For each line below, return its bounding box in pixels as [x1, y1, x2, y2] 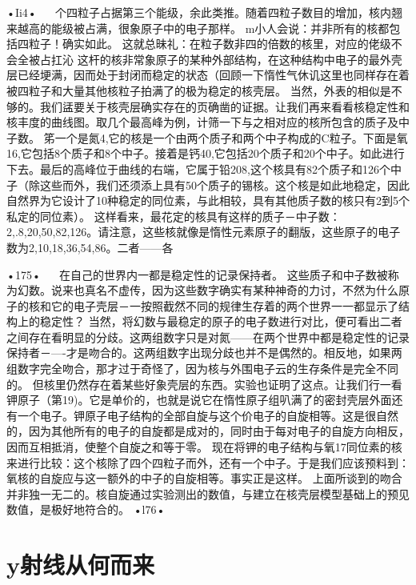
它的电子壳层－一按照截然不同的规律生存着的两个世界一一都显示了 [50, 297, 398, 314]
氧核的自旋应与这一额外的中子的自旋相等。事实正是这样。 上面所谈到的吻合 [6, 470, 402, 487]
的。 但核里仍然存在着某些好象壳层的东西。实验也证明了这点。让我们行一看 [6, 375, 402, 392]
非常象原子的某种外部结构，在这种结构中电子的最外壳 [122, 50, 402, 67]
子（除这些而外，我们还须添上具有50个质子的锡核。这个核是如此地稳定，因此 [6, 176, 410, 193]
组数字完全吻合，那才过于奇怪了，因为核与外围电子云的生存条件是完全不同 [6, 360, 398, 377]
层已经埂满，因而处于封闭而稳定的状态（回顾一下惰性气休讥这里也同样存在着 [6, 66, 410, 83]
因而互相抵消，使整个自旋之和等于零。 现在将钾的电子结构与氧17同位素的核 [6, 439, 402, 455]
